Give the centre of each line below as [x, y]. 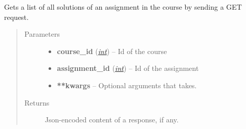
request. [16, 17]
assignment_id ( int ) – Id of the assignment [128, 68]
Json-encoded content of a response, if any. [112, 120]
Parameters [42, 34]
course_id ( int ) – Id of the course [112, 51]
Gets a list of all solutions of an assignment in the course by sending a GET [123, 7]
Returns [37, 102]
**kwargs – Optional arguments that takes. [127, 85]
